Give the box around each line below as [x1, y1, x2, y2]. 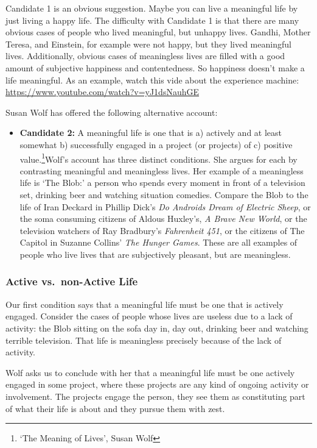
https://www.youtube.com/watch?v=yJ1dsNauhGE [5, 85, 200, 98]
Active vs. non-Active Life [5, 274, 138, 289]
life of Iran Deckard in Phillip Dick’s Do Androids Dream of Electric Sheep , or [19, 200, 311, 213]
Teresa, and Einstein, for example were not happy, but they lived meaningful [5, 37, 291, 50]
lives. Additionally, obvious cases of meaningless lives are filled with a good [5, 49, 285, 62]
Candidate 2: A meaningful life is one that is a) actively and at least [19, 126, 282, 139]
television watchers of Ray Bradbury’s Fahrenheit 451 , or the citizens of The [19, 224, 305, 236]
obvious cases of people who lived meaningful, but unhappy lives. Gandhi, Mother [5, 26, 311, 38]
